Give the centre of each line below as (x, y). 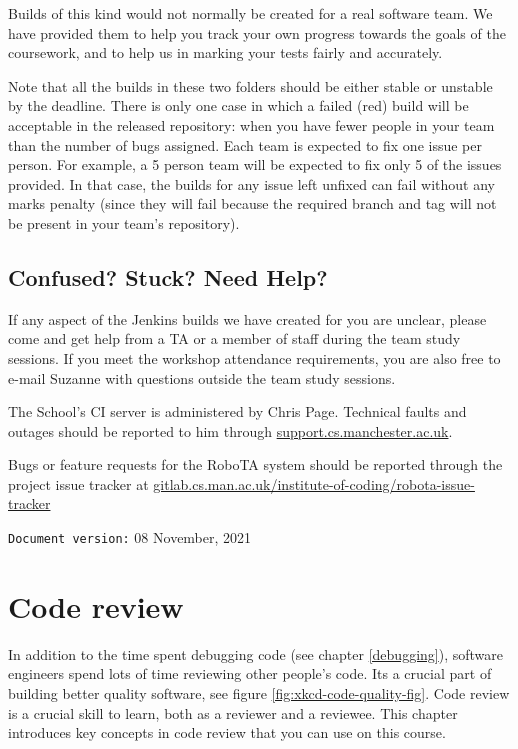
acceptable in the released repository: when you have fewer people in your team (251, 124)
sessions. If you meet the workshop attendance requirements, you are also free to (254, 357)
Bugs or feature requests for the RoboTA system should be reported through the (255, 464)
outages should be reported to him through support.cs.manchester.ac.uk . (230, 430)
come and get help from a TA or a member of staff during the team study (234, 338)
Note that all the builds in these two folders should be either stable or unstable (250, 85)
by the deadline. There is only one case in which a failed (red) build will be (238, 105)
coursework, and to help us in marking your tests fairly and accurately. (225, 52)
